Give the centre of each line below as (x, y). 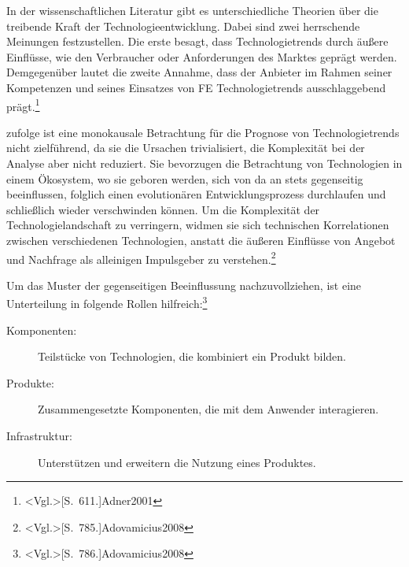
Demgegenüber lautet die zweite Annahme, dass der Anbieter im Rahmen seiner (199, 72)
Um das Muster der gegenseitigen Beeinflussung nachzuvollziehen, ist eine (184, 285)
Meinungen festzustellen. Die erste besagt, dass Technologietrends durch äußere (197, 41)
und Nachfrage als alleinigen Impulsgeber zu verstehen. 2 (141, 258)
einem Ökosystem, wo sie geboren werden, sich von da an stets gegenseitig (185, 178)
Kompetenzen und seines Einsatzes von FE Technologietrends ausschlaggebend (196, 87)
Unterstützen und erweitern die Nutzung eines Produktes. (177, 462)
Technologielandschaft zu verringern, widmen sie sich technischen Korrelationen (198, 225)
